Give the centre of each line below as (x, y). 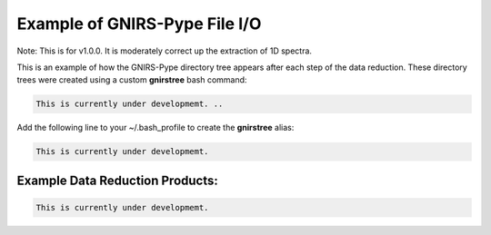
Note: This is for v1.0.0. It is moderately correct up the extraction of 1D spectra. (165, 51)
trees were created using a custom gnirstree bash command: (132, 80)
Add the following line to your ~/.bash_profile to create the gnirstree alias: (155, 128)
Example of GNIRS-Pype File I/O (139, 24)
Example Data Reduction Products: (117, 180)
